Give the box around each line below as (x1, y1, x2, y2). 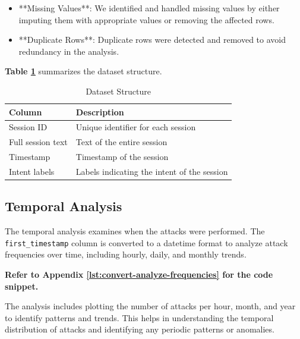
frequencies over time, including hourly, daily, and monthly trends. (5, 248, 247, 260)
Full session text (9, 136, 68, 148)
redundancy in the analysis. (18, 45, 119, 57)
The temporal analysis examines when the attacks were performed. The (5, 225, 265, 237)
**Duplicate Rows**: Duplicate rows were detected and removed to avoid (18, 33, 286, 46)
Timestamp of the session (75, 150, 169, 163)
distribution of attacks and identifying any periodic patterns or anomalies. (5, 323, 274, 335)
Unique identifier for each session (75, 121, 196, 133)
